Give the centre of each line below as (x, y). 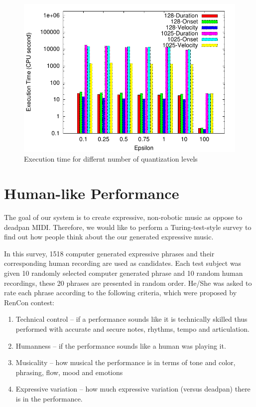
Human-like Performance (92, 193)
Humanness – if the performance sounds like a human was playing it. (121, 345)
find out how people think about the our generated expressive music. (109, 237)
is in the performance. (49, 399)
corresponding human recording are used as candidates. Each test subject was (123, 263)
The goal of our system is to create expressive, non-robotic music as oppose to (123, 217)
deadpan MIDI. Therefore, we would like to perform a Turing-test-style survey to (128, 227)
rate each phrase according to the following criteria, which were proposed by (121, 293)
